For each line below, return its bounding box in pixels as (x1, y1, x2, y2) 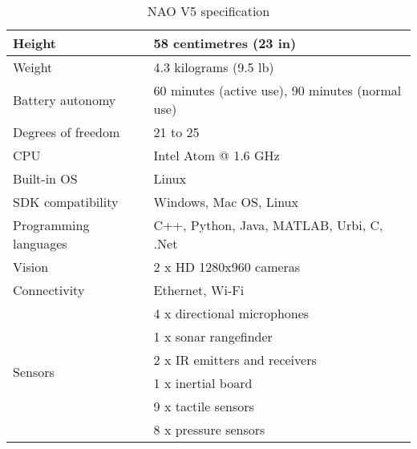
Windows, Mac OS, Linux (153, 192, 298, 211)
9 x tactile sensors (153, 397, 254, 415)
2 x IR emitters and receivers (153, 350, 317, 369)
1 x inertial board (153, 374, 253, 392)
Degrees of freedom (13, 123, 120, 141)
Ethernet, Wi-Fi (153, 281, 245, 299)
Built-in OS (13, 169, 78, 188)
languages (13, 234, 67, 253)
